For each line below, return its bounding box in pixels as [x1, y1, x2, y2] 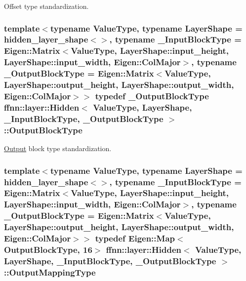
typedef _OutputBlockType [95, 90, 209, 102]
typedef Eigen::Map [95, 232, 175, 244]
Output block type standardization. [4, 143, 112, 154]
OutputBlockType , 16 [4, 243, 92, 256]
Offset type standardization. [4, 1, 89, 11]
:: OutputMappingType [4, 266, 96, 278]
